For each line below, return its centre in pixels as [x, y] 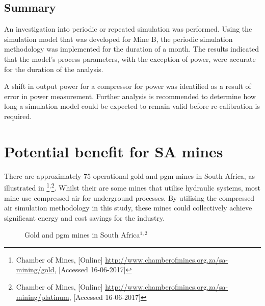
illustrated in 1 [27, 187]
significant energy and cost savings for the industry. [85, 217]
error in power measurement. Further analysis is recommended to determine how [130, 96]
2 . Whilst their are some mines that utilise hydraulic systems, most [156, 187]
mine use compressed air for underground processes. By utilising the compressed [129, 197]
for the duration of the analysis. [54, 69]
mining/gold [35, 269]
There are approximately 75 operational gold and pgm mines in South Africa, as [129, 175]
